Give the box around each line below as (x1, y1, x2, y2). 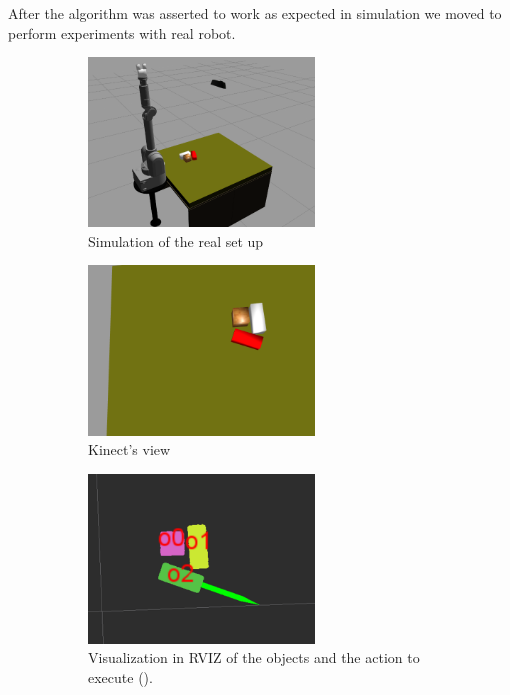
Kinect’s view (88, 439, 171, 460)
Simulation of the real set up (88, 230, 264, 251)
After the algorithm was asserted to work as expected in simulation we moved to (8, 3, 502, 23)
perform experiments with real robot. (8, 22, 236, 43)
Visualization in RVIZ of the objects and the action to (88, 647, 420, 668)
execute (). (88, 666, 153, 687)
